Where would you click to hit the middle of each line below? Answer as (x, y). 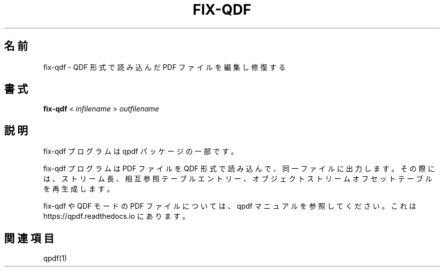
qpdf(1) (55, 258)
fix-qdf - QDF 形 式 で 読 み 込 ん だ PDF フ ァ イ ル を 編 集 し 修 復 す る (164, 67)
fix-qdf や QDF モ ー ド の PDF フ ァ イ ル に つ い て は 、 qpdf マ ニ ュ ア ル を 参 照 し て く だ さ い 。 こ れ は (230, 206)
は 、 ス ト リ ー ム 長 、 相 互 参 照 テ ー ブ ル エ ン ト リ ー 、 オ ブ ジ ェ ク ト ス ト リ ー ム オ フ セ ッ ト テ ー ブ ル (238, 179)
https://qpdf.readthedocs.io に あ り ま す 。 (116, 216)
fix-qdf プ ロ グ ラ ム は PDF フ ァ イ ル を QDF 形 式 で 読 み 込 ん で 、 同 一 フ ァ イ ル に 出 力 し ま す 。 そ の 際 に (239, 169)
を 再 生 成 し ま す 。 (79, 189)
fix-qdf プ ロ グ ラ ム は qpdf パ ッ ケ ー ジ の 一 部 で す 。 (141, 151)
